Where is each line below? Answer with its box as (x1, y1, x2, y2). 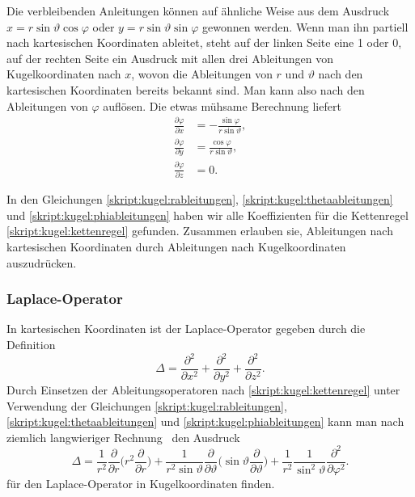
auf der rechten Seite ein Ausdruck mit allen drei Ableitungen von (6, 49, 333, 66)
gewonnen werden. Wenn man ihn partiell (201, 18, 409, 35)
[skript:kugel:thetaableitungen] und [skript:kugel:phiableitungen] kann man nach (6, 413, 404, 430)
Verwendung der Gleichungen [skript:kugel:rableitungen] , (6, 397, 287, 414)
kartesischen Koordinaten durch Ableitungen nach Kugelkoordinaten (6, 238, 346, 255)
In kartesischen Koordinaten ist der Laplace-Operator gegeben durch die (6, 320, 366, 337)
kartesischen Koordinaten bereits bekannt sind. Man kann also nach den (6, 81, 365, 98)
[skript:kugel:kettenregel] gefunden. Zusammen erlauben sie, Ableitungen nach (6, 222, 393, 239)
